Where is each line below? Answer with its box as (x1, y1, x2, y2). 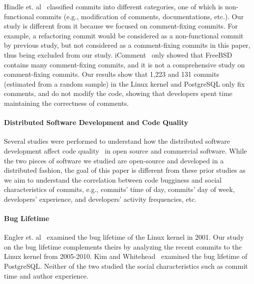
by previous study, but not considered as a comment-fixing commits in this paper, (4, 40, 251, 50)
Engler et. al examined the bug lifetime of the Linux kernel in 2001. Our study (4, 232, 244, 242)
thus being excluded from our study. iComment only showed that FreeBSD (4, 49, 232, 60)
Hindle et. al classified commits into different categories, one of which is (4, 1, 223, 11)
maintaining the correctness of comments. (4, 97, 129, 108)
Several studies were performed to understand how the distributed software (4, 136, 230, 146)
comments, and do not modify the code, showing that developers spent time (4, 88, 233, 98)
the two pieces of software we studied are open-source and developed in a (4, 155, 224, 165)
